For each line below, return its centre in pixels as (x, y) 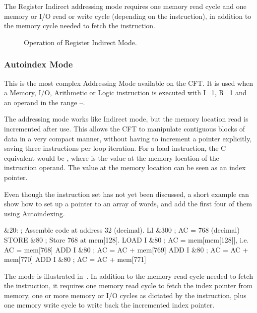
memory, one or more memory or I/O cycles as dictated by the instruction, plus (125, 295)
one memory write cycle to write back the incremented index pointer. (109, 305)
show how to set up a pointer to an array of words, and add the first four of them (128, 204)
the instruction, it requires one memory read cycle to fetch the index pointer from (128, 285)
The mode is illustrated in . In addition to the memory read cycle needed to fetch (128, 276)
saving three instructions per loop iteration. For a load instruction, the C (115, 148)
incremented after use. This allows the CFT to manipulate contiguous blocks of (125, 128)
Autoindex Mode (38, 64)
